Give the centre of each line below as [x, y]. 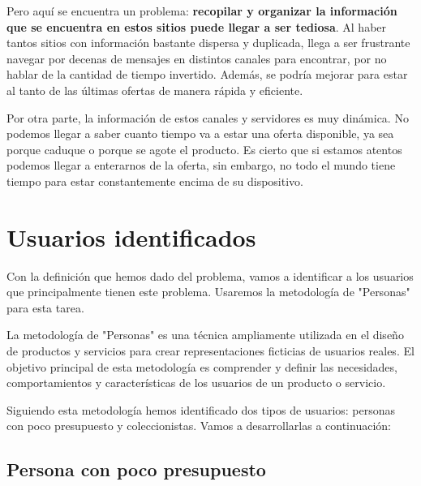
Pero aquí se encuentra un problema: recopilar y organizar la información [202, 11]
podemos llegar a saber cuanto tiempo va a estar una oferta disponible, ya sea [200, 133]
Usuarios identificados [131, 237]
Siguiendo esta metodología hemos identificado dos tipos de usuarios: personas [201, 409]
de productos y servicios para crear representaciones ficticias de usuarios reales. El [210, 351]
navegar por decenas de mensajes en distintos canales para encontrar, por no [197, 58]
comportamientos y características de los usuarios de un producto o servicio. [196, 383]
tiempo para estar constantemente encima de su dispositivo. [155, 181]
